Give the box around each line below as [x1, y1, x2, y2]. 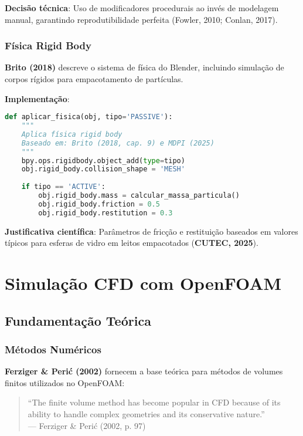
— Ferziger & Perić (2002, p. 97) [28, 419, 146, 431]
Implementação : [5, 92, 70, 104]
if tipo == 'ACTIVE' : [21, 182, 105, 191]
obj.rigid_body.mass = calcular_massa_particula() [38, 191, 240, 200]
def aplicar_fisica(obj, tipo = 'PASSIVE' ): [5, 113, 173, 121]
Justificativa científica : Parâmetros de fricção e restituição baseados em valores [5, 225, 298, 237]
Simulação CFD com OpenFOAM [5, 271, 282, 295]
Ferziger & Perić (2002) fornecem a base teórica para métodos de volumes [5, 365, 283, 377]
